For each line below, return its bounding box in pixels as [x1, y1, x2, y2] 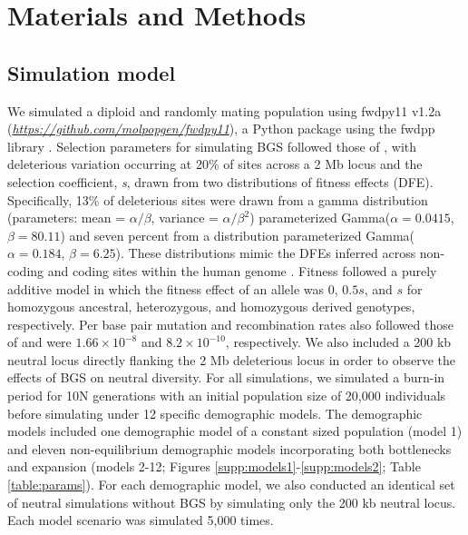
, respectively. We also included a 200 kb [225, 332, 452, 352]
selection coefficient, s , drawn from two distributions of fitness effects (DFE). [7, 172, 434, 191]
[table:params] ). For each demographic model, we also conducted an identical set [7, 475, 455, 494]
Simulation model [7, 58, 176, 86]
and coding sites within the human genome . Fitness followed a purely [47, 261, 437, 280]
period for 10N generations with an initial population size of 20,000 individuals [7, 386, 446, 405]
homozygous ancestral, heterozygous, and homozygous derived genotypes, [7, 297, 415, 316]
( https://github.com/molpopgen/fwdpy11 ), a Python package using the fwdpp [7, 119, 435, 138]
